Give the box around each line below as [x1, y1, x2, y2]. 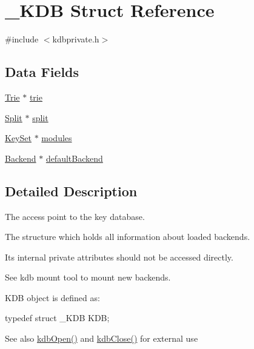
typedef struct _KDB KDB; [5, 311, 110, 324]
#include [5, 33, 39, 45]
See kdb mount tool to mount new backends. [5, 271, 171, 284]
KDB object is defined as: [5, 291, 100, 304]
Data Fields [5, 62, 79, 81]
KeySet [5, 131, 32, 144]
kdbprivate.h [52, 33, 99, 45]
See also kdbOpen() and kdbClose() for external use [5, 332, 198, 345]
